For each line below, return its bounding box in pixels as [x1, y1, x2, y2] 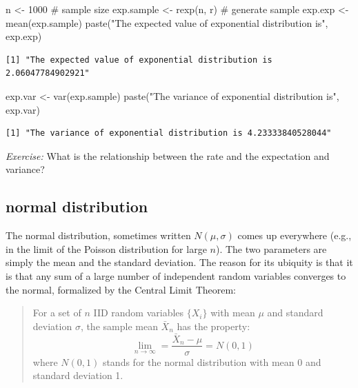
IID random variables [93, 305, 184, 320]
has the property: [177, 318, 250, 333]
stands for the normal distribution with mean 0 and [102, 354, 321, 369]
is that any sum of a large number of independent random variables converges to [6, 268, 346, 283]
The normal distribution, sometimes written [6, 228, 191, 243]
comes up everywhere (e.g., [237, 228, 352, 243]
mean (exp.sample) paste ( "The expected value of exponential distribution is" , [6, 15, 328, 30]
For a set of [32, 305, 81, 320]
